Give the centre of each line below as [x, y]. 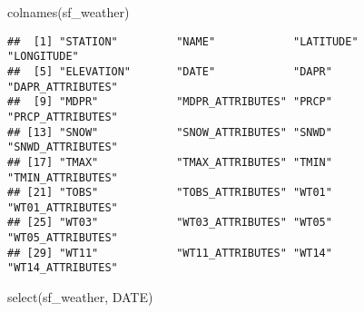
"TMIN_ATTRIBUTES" [63, 177]
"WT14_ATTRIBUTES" [63, 268]
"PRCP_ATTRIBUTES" [63, 117]
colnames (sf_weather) [69, 12]
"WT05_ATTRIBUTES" [63, 238]
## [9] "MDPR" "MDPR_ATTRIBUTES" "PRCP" [170, 102]
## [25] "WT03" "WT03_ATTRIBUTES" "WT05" [170, 223]
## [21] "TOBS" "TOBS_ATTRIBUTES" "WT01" [170, 193]
